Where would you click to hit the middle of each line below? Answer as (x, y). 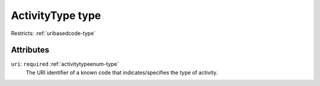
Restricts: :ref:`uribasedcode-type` (53, 33)
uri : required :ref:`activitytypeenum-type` (65, 64)
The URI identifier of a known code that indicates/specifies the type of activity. (122, 72)
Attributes (30, 50)
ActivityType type (56, 15)
